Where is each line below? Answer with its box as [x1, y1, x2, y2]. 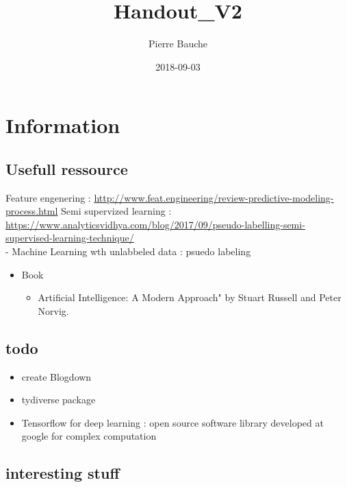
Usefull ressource [5, 158, 128, 179]
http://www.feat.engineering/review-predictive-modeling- [94, 190, 334, 204]
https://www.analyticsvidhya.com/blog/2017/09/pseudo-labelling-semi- [5, 217, 305, 231]
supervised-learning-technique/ [5, 230, 134, 245]
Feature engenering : [5, 190, 91, 204]
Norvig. [38, 303, 69, 318]
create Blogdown [21, 369, 92, 383]
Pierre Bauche [148, 36, 208, 51]
